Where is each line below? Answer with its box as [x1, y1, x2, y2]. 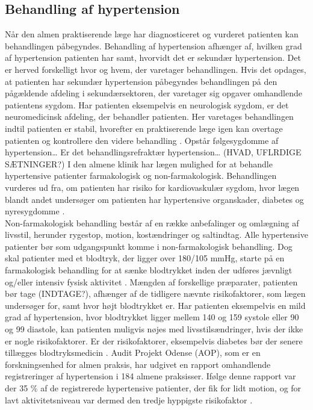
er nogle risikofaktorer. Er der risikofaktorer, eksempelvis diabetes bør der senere [5, 334, 303, 347]
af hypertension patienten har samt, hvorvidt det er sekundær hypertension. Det [5, 51, 301, 64]
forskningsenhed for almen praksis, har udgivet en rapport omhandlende [5, 358, 271, 370]
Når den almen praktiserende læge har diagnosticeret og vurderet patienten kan [5, 28, 299, 40]
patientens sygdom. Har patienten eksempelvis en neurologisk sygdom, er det [5, 98, 289, 111]
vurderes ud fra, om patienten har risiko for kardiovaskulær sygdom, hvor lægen [5, 181, 300, 193]
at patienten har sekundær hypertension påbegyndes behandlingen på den [5, 75, 277, 87]
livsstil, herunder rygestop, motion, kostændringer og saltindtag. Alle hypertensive [5, 228, 308, 241]
